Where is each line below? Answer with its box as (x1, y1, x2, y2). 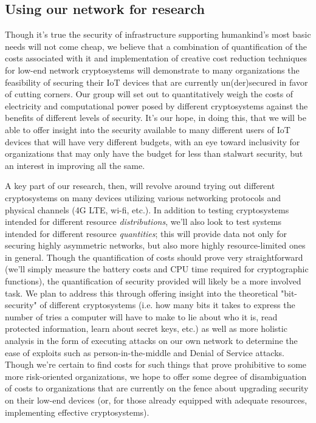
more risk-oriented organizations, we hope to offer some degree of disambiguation (5, 370, 307, 382)
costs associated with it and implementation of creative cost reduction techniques (5, 52, 307, 64)
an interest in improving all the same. (5, 159, 145, 171)
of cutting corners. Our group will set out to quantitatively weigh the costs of (5, 88, 294, 100)
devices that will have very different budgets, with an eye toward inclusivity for (5, 135, 300, 148)
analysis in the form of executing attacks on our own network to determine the (5, 334, 298, 347)
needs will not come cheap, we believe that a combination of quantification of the (5, 40, 307, 52)
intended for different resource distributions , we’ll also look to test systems (5, 215, 282, 228)
